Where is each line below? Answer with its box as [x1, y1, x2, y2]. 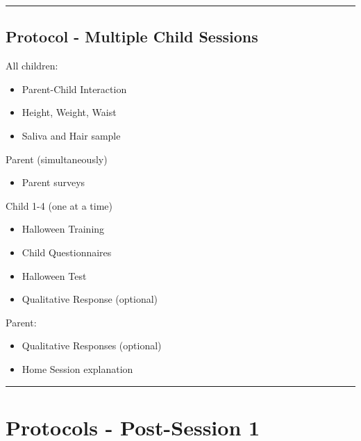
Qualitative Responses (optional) [22, 338, 162, 353]
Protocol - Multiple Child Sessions [6, 26, 258, 47]
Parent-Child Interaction [22, 81, 127, 96]
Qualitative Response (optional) [22, 292, 158, 306]
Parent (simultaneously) [6, 151, 108, 166]
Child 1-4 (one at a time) [6, 198, 112, 213]
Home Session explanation [22, 361, 133, 376]
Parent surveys [22, 175, 85, 190]
